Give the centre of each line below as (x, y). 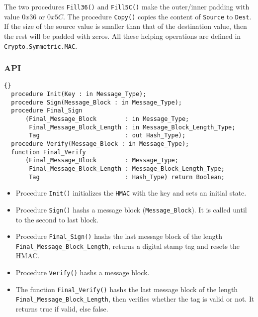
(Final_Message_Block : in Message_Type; (107, 119)
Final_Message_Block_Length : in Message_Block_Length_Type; (132, 127)
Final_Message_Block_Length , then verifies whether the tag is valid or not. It (135, 299)
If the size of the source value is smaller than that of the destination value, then (126, 26)
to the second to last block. (57, 219)
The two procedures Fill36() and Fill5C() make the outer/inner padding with (127, 6)
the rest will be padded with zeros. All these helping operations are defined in (123, 36)
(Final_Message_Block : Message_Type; (102, 160)
